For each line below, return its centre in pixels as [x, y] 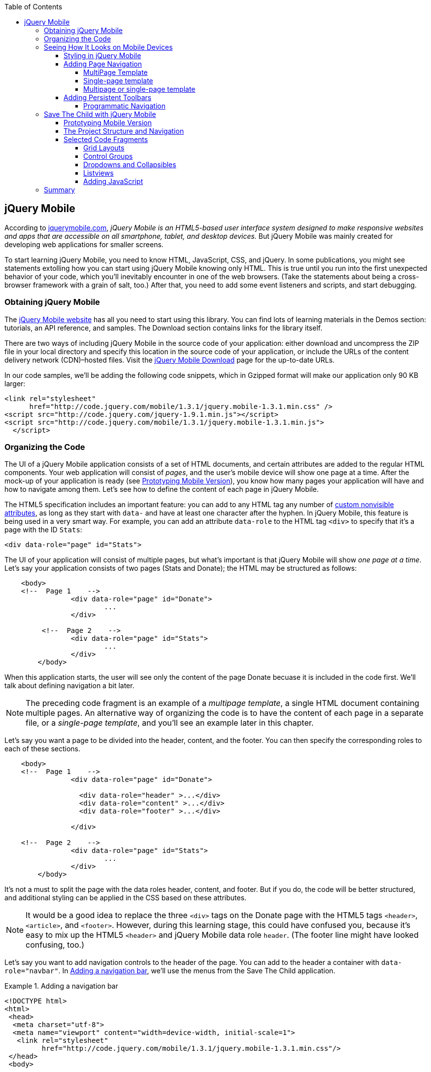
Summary [60, 190]
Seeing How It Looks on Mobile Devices [108, 47]
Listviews [99, 173]
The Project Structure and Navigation [124, 131]
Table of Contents [33, 7]
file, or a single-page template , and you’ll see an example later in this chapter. [170, 723]
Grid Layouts [104, 148]
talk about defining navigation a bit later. [69, 686]
